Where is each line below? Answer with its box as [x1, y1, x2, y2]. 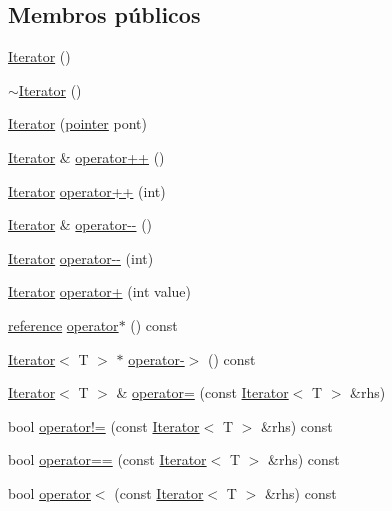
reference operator [8, 314, 119, 335]
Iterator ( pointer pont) [8, 113, 147, 134]
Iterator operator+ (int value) [8, 281, 191, 302]
